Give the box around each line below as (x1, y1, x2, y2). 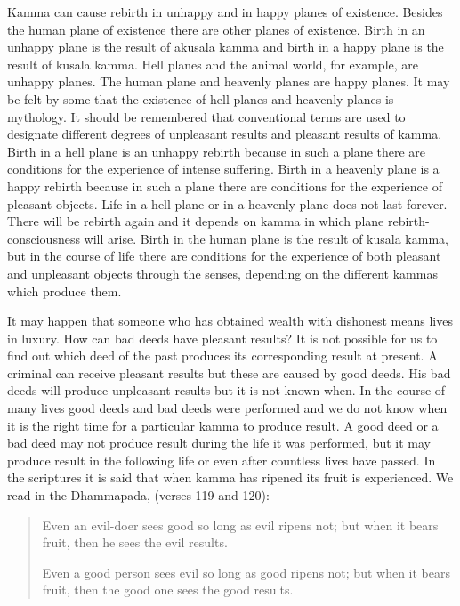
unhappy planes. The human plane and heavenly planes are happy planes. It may (7, 72, 450, 91)
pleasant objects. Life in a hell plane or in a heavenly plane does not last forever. (7, 194, 448, 213)
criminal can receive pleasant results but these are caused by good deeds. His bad (7, 363, 451, 382)
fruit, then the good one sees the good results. (42, 580, 294, 599)
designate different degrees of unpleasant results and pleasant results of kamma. (7, 125, 442, 143)
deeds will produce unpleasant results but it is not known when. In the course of (7, 381, 446, 400)
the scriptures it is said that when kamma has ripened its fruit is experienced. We (7, 468, 454, 487)
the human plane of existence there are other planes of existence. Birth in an (7, 20, 425, 38)
